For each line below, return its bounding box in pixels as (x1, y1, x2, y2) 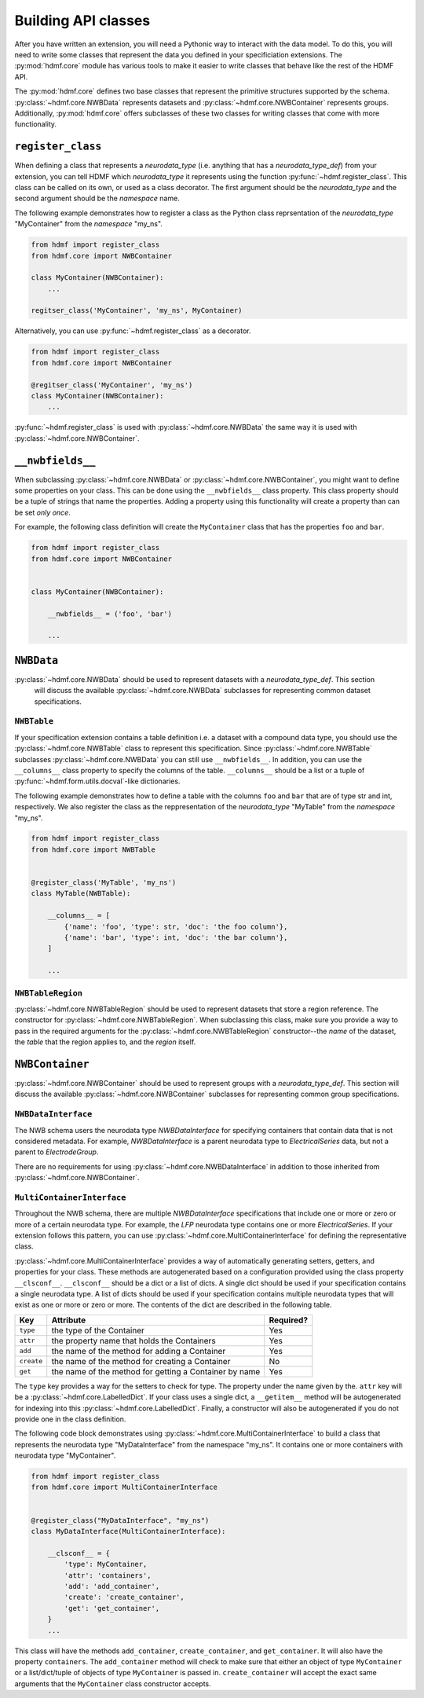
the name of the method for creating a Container (51, 1355, 231, 1366)
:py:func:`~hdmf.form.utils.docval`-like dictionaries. (14, 776, 181, 786)
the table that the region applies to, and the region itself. (14, 1037, 196, 1047)
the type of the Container (51, 1325, 145, 1336)
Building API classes (14, 12, 151, 29)
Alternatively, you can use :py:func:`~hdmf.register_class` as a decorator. (14, 326, 251, 336)
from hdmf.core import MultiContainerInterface (31, 1483, 217, 1492)
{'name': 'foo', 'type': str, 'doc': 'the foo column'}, (64, 922, 288, 931)
